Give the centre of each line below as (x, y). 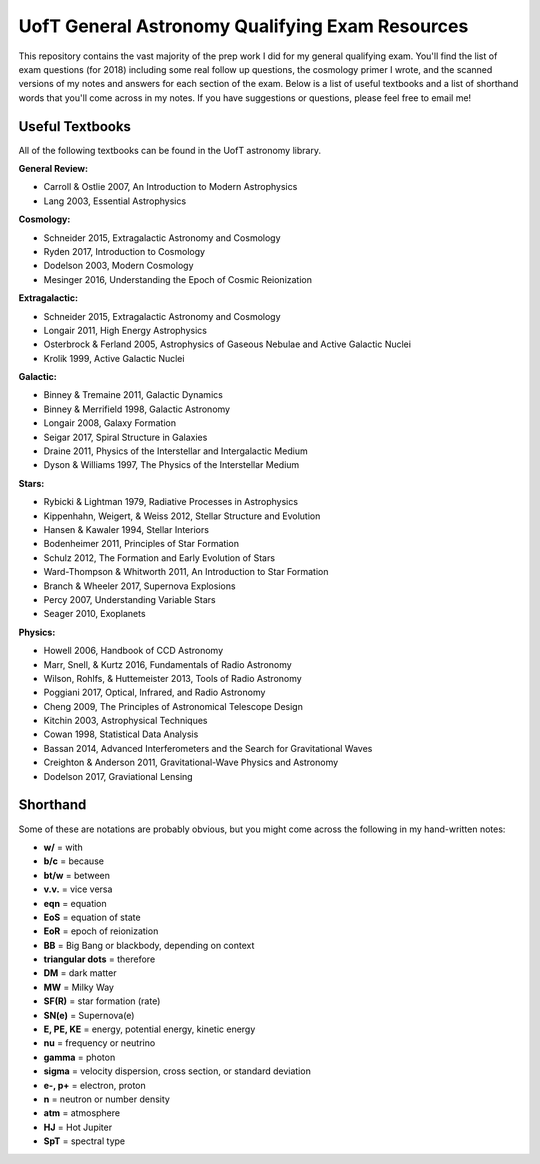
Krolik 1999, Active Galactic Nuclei (114, 358)
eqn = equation (75, 903)
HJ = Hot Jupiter (78, 1127)
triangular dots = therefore (99, 959)
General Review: (53, 169)
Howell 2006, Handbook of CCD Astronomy (133, 651)
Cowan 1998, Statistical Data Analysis (121, 734)
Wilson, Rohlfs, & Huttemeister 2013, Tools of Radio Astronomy (172, 678)
